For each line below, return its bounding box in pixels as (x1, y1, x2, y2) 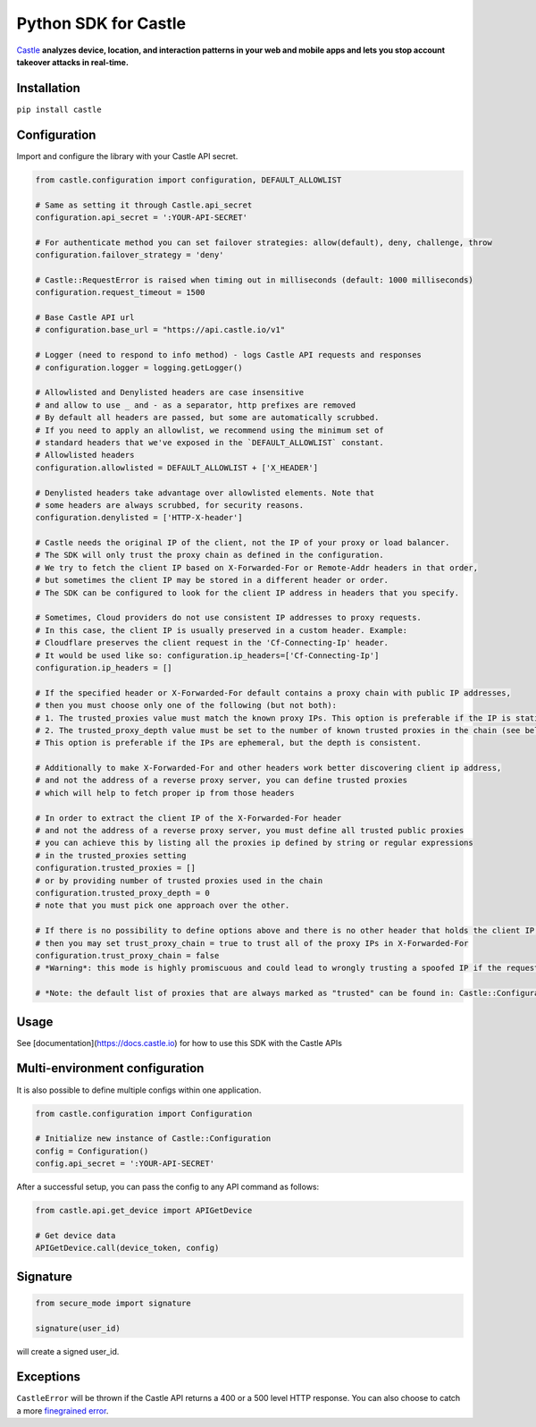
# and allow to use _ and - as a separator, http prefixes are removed (35, 400, 356, 410)
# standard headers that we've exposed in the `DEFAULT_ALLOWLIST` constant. (35, 437, 384, 447)
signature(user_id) (35, 1323, 121, 1333)
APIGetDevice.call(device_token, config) (35, 1243, 220, 1254)
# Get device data (35, 1230, 116, 1240)
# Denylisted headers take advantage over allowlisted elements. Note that (35, 487, 375, 498)
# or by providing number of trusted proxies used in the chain (35, 875, 323, 885)
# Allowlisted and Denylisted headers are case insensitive (35, 387, 305, 398)
